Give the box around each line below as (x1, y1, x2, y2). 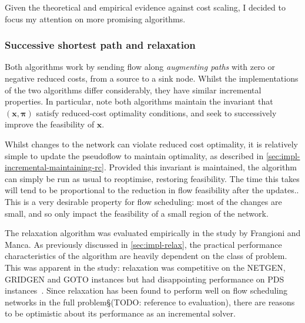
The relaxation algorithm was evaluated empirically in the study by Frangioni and (5, 227, 301, 239)
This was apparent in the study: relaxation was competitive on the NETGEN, (5, 261, 286, 273)
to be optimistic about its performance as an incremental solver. (5, 307, 236, 319)
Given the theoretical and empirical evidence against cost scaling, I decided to (5, 1, 286, 13)
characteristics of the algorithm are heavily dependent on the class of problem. (5, 250, 287, 262)
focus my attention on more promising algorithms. (5, 12, 186, 25)
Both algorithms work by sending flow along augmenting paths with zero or (5, 60, 275, 73)
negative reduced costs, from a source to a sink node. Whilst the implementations (5, 72, 299, 84)
